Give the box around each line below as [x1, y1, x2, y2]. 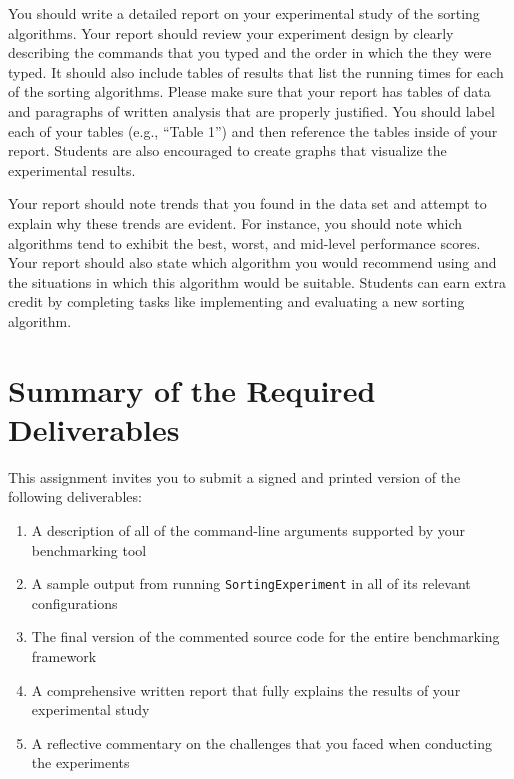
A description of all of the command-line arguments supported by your [31, 520, 466, 540]
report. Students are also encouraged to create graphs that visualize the [8, 140, 447, 161]
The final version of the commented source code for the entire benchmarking [31, 626, 500, 647]
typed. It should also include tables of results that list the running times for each [8, 61, 504, 82]
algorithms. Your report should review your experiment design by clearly [8, 22, 454, 43]
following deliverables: [8, 486, 142, 507]
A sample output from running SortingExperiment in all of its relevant [31, 573, 471, 594]
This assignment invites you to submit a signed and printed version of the [8, 466, 461, 487]
